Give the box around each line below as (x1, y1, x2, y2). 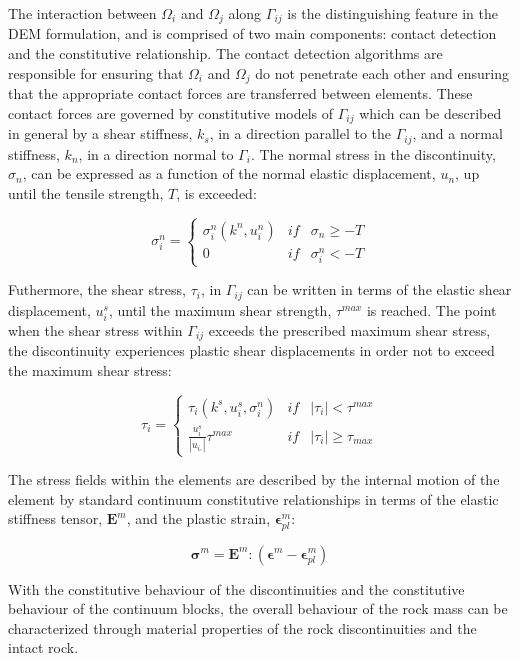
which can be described (359, 102, 502, 123)
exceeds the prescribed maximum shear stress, (208, 319, 491, 340)
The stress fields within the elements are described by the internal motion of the (8, 469, 500, 490)
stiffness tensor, (8, 508, 103, 529)
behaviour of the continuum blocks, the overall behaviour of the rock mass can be (8, 598, 508, 619)
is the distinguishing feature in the (287, 3, 498, 23)
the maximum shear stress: (8, 359, 172, 380)
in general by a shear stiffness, (8, 123, 193, 144)
